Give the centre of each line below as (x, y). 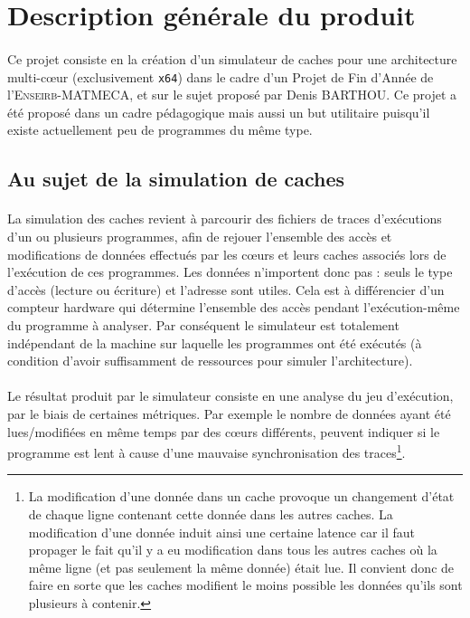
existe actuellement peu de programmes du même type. (160, 130)
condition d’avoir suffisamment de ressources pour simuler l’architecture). (210, 361)
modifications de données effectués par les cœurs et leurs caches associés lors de (227, 254)
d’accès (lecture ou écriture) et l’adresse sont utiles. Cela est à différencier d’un (226, 289)
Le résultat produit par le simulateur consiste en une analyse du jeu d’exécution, (230, 396)
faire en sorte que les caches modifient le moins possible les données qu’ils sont (245, 585)
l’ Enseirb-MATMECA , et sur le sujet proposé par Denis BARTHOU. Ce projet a (232, 95)
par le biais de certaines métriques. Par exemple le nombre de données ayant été (229, 413)
